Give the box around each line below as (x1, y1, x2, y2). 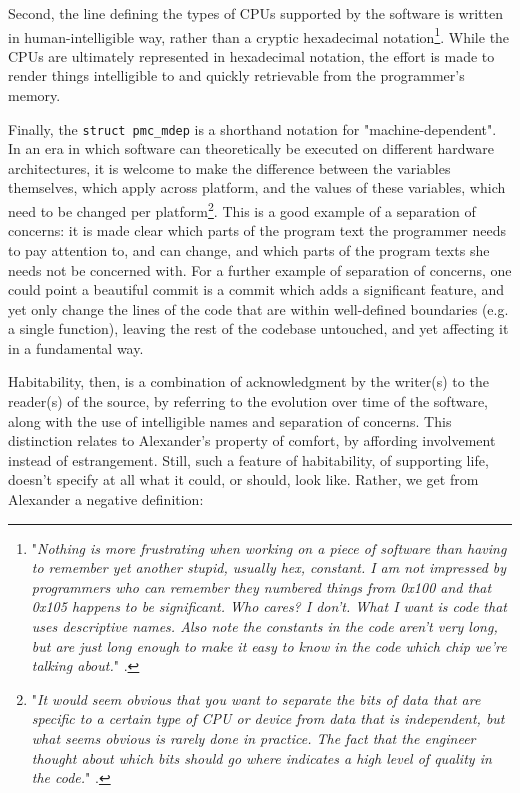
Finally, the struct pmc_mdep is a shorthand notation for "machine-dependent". (8, 118, 497, 139)
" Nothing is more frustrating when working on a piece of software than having (31, 537, 507, 558)
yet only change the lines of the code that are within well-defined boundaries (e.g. (8, 298, 509, 319)
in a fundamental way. (8, 337, 144, 358)
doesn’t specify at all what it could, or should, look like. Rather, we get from (8, 469, 479, 490)
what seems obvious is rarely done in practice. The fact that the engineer (31, 727, 476, 748)
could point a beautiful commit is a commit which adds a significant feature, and (8, 279, 505, 300)
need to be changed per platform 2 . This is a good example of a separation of (8, 198, 476, 221)
